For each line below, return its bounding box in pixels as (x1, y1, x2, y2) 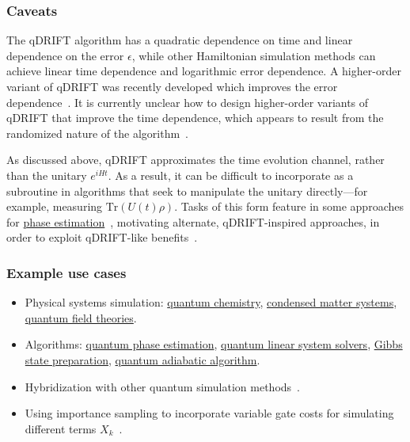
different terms (25, 420, 97, 436)
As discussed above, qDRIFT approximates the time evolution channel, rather (6, 151, 385, 168)
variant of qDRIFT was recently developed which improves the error (6, 78, 338, 94)
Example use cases (6, 262, 127, 282)
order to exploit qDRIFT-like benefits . (6, 229, 198, 246)
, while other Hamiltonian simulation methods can (131, 47, 376, 63)
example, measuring (6, 198, 103, 215)
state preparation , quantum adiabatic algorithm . (25, 351, 260, 368)
